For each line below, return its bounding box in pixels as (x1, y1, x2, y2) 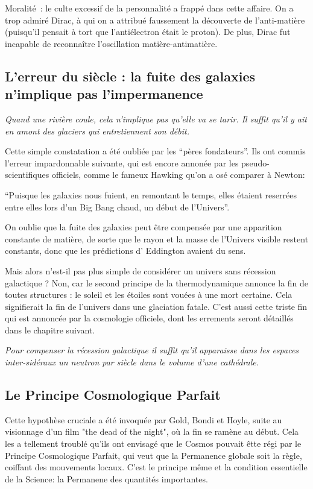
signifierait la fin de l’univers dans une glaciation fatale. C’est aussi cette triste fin (5, 300, 308, 312)
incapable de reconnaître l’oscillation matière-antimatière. (5, 37, 218, 49)
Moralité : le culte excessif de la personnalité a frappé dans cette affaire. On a (5, 2, 294, 14)
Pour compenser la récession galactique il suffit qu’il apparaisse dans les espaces (5, 344, 299, 356)
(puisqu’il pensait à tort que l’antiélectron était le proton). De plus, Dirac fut (5, 25, 291, 38)
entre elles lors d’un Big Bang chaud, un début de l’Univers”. (5, 200, 230, 213)
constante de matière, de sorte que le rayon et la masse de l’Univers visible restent (5, 232, 309, 245)
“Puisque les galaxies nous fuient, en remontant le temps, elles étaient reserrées (5, 188, 297, 201)
